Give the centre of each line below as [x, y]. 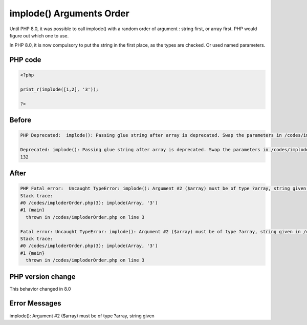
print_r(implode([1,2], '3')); [60, 89]
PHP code [25, 60]
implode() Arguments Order [70, 13]
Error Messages [35, 303]
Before [20, 120]
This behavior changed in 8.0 [40, 289]
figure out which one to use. [39, 35]
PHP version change [43, 277]
